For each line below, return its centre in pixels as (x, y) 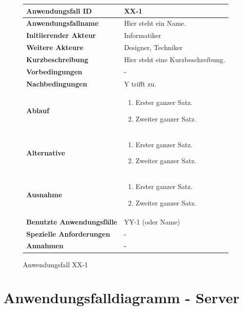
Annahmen (45, 246)
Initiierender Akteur (61, 35)
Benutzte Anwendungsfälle (72, 221)
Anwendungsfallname (62, 23)
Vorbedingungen (54, 71)
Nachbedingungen (57, 83)
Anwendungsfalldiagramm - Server (121, 298)
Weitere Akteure (55, 47)
